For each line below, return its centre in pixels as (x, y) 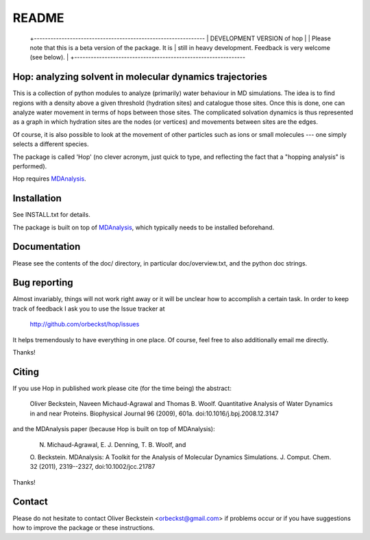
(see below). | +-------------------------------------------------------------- (138, 57)
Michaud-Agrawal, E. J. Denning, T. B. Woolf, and (116, 444)
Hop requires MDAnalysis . (49, 179)
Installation (37, 198)
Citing (26, 372)
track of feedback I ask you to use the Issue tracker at (89, 309)
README (38, 18)
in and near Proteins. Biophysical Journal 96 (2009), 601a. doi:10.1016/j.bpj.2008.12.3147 (154, 413)
